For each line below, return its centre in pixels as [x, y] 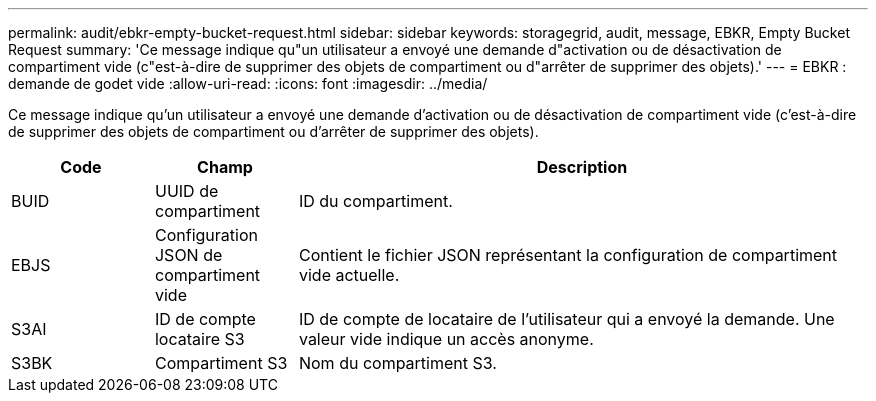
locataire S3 [199, 339]
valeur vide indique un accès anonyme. [446, 339]
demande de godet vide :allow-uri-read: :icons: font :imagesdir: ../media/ [248, 83]
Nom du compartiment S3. [397, 363]
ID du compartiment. [375, 201]
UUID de [186, 191]
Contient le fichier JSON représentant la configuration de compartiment [568, 255]
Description [582, 167]
